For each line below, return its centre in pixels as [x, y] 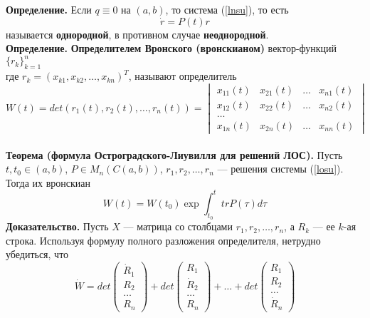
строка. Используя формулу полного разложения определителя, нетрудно [163, 240]
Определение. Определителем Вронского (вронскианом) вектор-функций [171, 48]
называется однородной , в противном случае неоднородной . [137, 34]
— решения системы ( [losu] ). [280, 169]
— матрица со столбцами [178, 226]
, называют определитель [183, 76]
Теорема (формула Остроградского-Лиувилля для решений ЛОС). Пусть [174, 154]
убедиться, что [37, 254]
